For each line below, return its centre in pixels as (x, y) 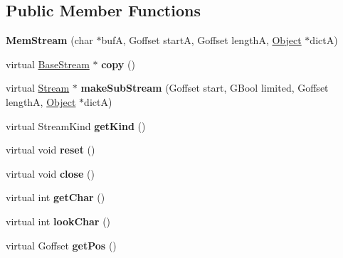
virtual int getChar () (56, 197)
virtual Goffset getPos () (61, 245)
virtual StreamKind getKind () (76, 125)
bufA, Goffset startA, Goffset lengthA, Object (201, 40)
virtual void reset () (51, 150)
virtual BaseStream (48, 64)
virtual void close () (50, 173)
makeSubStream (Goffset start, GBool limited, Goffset (205, 88)
